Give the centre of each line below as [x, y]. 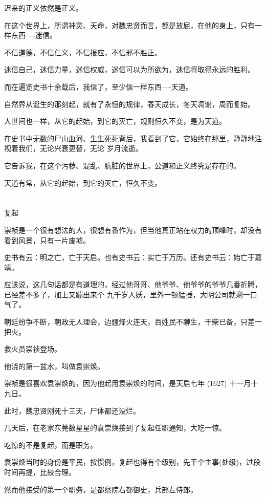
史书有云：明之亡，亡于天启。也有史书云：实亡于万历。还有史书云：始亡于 [129, 257]
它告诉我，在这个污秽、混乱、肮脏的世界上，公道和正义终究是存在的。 [122, 165]
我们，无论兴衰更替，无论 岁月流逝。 [80, 148]
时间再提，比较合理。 [40, 472]
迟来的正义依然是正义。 [43, 8]
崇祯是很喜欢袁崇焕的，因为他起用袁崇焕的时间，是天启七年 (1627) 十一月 [128, 383]
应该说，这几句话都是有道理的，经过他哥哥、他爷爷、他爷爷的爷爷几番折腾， [133, 284]
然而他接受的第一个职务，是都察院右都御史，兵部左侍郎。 [101, 489]
